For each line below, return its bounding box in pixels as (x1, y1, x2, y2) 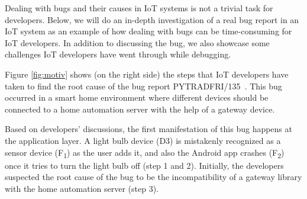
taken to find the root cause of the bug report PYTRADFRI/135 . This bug (5, 79, 282, 92)
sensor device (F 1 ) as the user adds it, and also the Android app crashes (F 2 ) (5, 146, 285, 160)
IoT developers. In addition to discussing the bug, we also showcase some (5, 36, 270, 49)
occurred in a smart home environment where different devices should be (5, 91, 269, 104)
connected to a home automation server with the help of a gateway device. (5, 102, 275, 115)
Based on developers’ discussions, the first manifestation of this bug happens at (5, 123, 292, 135)
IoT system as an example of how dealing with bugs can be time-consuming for (5, 25, 292, 37)
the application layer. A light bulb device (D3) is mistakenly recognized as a (5, 134, 281, 146)
